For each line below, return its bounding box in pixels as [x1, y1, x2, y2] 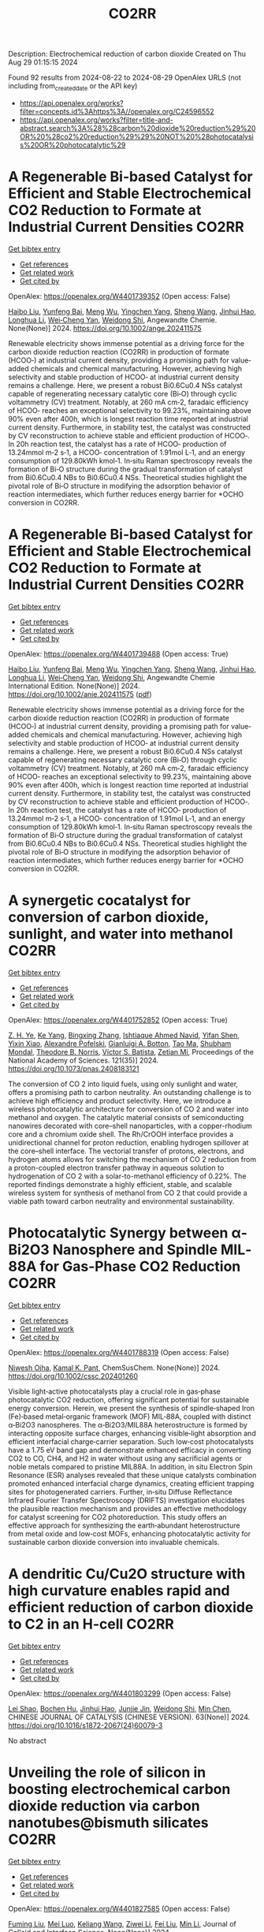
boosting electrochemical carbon [8, 1780, 231, 1798]
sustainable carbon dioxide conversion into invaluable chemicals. [8, 1537, 220, 1547]
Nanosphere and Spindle [52, 1241, 218, 1258]
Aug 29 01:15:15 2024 [8, 58, 78, 67]
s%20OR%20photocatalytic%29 [19, 140, 126, 150]
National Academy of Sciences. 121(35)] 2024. [8, 1055, 159, 1065]
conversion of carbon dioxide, [8, 908, 209, 926]
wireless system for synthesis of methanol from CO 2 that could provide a [8, 1188, 247, 1197]
